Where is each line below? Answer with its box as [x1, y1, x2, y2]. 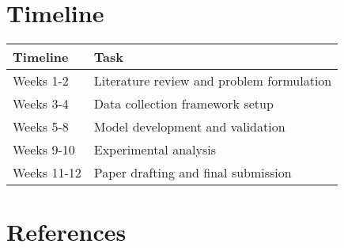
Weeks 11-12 [13, 163, 81, 182]
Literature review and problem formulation [93, 71, 332, 90]
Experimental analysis [93, 140, 216, 159]
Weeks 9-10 [13, 140, 75, 159]
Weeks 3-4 [13, 94, 69, 113]
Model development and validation [93, 117, 285, 136]
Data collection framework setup [93, 94, 274, 113]
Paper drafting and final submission [93, 163, 292, 182]
